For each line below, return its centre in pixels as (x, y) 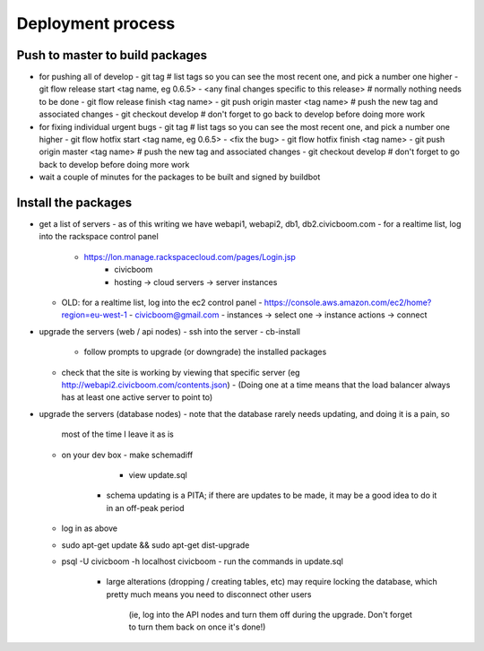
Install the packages (74, 203)
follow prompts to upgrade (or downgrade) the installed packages (205, 352)
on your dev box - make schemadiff (127, 455)
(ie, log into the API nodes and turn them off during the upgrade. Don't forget (270, 615)
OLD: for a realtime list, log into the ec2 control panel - (162, 303)
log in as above (90, 528)
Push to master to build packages (112, 55)
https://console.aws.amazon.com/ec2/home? (348, 303)
